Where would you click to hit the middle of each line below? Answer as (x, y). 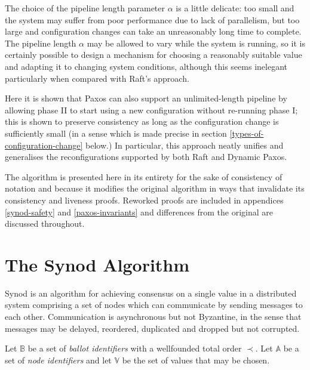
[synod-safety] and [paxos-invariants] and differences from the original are (139, 212)
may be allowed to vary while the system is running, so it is (196, 43)
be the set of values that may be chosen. (196, 360)
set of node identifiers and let (58, 360)
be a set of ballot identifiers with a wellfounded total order (135, 348)
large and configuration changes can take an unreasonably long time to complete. (153, 31)
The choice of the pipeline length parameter (85, 8)
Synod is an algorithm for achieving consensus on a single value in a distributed (151, 293)
